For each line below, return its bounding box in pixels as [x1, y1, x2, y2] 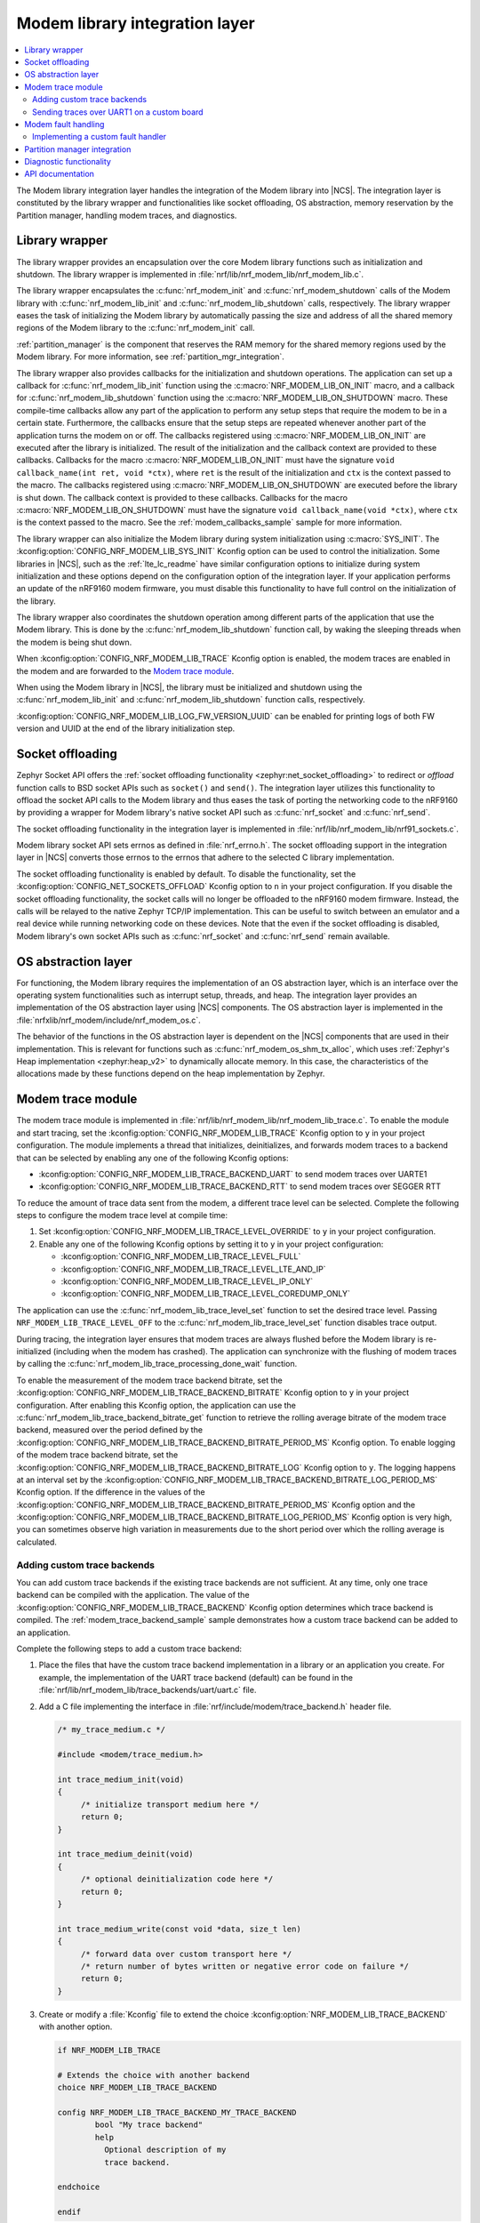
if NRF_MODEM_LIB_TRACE [57, 2045, 162, 2056]
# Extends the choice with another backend [57, 2070, 251, 2080]
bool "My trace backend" [94, 2120, 204, 2130]
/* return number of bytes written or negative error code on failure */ [80, 1961, 409, 1971]
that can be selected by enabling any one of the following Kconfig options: [16, 1152, 289, 1163]
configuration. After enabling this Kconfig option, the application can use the [16, 1400, 297, 1410]
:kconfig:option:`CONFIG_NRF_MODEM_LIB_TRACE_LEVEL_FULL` [60, 1251, 301, 1262]
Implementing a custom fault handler [32, 132, 167, 142]
